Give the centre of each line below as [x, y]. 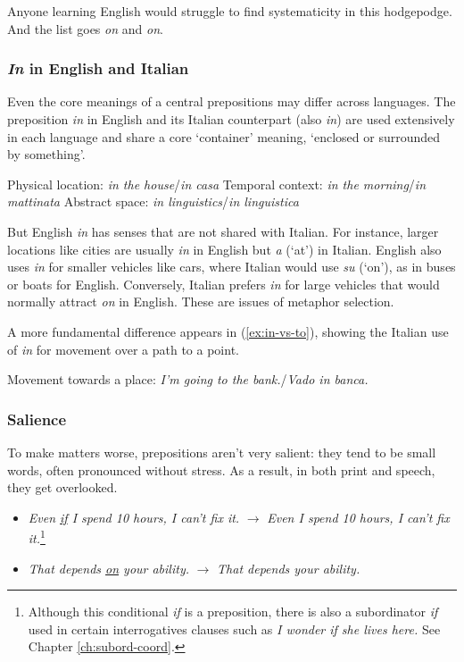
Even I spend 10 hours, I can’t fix [358, 517]
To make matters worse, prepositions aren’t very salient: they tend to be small [222, 452]
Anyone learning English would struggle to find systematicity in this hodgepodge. [230, 11]
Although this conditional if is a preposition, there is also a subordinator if [233, 612]
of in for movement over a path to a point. [123, 349]
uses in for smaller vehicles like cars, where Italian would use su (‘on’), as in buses [232, 267]
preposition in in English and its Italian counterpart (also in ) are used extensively [231, 119]
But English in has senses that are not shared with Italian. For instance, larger [223, 231]
